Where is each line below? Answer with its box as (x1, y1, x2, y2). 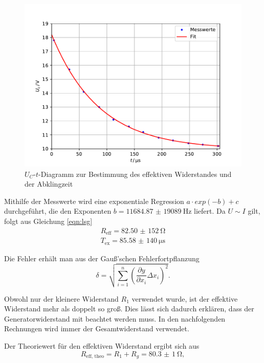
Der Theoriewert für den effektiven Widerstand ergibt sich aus (4, 341, 200, 351)
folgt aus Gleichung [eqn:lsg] (4, 215, 93, 226)
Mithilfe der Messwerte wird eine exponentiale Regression (4, 195, 184, 206)
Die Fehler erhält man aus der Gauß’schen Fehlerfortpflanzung (4, 253, 200, 263)
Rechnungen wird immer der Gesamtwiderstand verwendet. (4, 323, 189, 334)
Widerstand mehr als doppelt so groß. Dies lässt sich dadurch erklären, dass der (4, 303, 254, 314)
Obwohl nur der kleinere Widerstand (4, 293, 119, 304)
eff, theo (86, 354, 104, 359)
